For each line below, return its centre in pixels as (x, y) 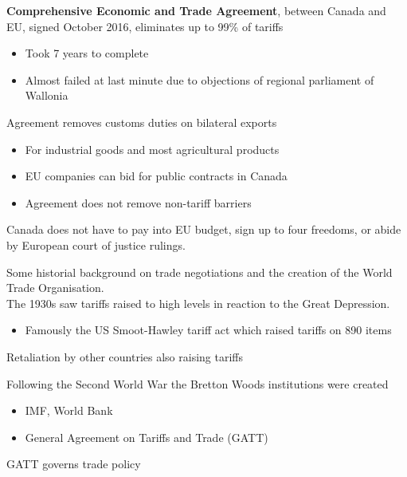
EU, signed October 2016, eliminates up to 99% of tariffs (145, 26)
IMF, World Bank (69, 410)
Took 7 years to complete (87, 53)
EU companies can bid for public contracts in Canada (156, 176)
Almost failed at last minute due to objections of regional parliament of (200, 79)
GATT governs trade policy (74, 464)
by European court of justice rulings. (96, 244)
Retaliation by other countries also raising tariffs (125, 356)
